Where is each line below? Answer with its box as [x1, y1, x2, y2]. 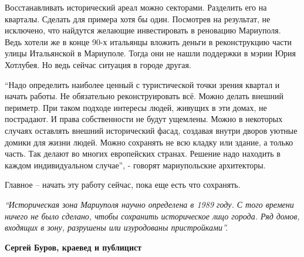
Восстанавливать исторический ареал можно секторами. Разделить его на [5, 1, 267, 13]
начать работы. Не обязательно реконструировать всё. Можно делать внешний [5, 90, 283, 102]
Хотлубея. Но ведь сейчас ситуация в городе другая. [5, 58, 191, 70]
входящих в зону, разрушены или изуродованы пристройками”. [5, 221, 228, 234]
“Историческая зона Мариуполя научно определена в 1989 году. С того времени [5, 198, 294, 210]
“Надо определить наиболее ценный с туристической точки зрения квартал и [5, 78, 280, 90]
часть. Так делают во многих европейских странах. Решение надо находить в [5, 147, 281, 160]
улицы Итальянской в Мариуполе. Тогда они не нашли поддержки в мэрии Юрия [5, 47, 296, 59]
